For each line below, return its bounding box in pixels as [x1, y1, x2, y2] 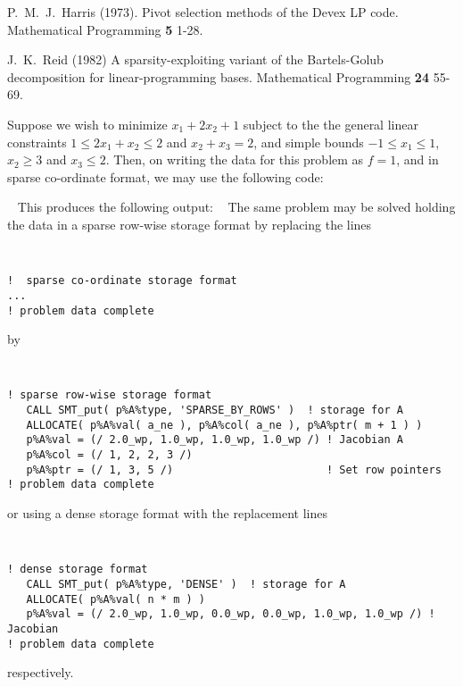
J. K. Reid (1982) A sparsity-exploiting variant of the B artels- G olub [7, 50, 384, 69]
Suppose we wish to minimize [7, 114, 168, 133]
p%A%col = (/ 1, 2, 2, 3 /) [26, 448, 193, 462]
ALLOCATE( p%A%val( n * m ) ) [26, 592, 205, 606]
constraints [7, 132, 67, 151]
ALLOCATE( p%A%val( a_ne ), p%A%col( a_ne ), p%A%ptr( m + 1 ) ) [26, 418, 423, 431]
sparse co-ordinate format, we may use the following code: [7, 167, 324, 186]
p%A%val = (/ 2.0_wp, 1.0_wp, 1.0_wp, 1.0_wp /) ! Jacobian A [26, 433, 403, 447]
